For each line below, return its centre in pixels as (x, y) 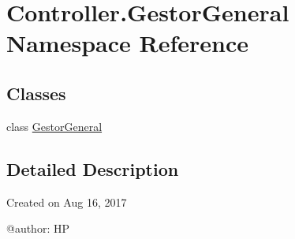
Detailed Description (93, 168)
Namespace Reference (127, 43)
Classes (36, 93)
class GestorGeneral (54, 126)
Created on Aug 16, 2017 (67, 202)
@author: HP (38, 228)
